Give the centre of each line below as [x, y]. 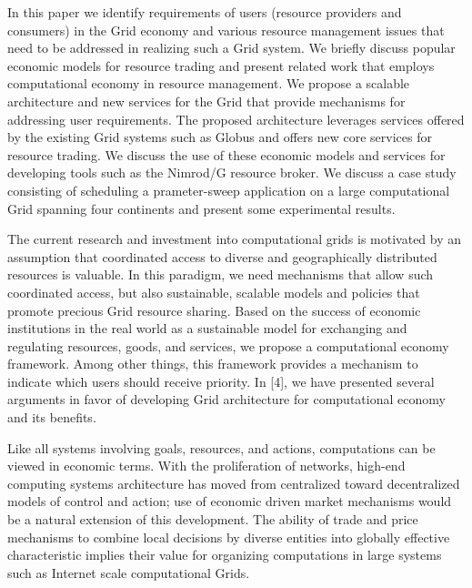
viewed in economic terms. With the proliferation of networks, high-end [206, 466]
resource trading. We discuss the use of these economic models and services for [226, 154]
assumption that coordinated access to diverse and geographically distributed [222, 256]
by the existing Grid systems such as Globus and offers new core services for [220, 137]
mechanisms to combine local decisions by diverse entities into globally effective [229, 537]
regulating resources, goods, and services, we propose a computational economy [228, 345]
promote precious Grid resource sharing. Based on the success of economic [214, 310]
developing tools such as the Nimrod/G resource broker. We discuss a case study [232, 172]
